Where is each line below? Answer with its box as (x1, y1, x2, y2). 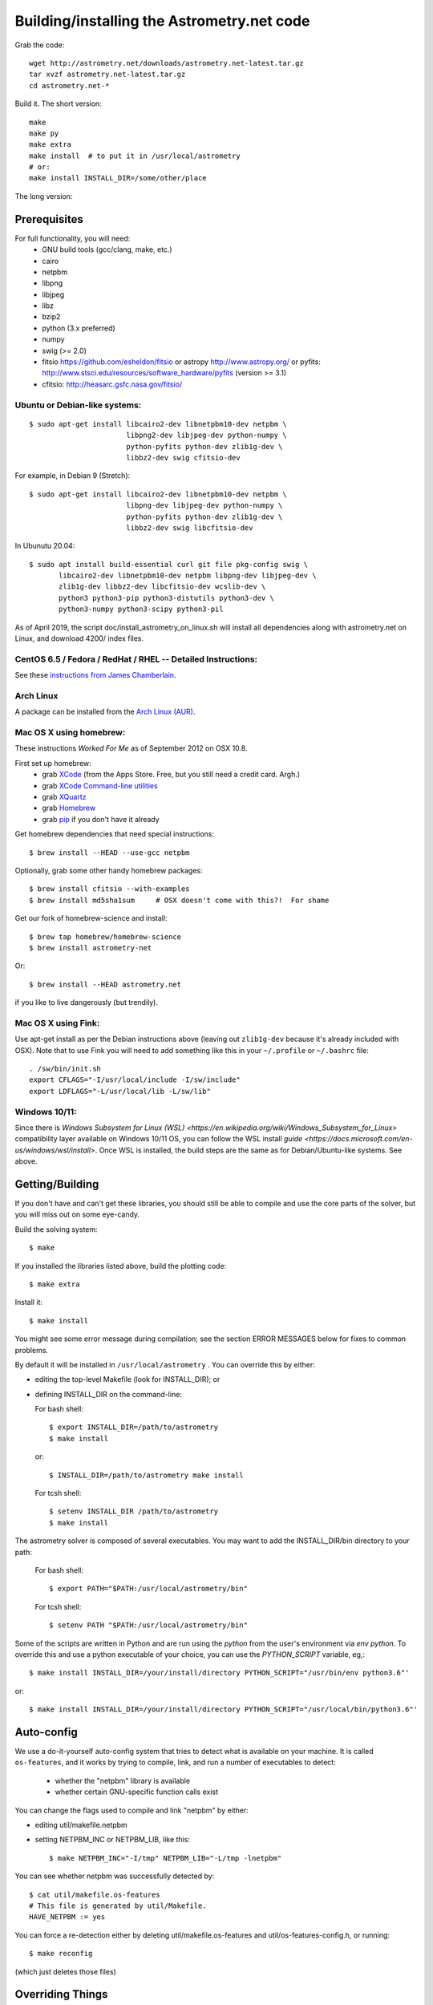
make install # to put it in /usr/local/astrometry (29, 151, 241, 160)
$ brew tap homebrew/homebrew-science (29, 932, 182, 942)
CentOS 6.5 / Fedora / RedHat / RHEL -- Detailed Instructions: (14, 654, 258, 665)
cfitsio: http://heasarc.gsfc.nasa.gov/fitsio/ (42, 379, 183, 389)
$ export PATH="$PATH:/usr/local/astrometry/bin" (49, 1584, 249, 1594)
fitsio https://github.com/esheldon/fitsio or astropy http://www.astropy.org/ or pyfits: (42, 357, 321, 367)
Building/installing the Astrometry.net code (14, 12, 310, 30)
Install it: (14, 1298, 43, 1307)
